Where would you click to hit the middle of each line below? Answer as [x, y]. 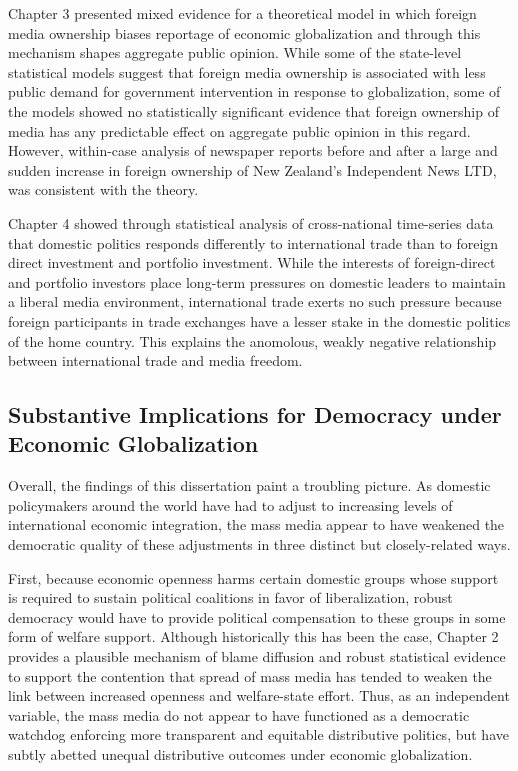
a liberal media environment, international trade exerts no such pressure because [255, 301]
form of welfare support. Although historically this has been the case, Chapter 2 [253, 636]
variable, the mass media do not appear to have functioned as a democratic [239, 714]
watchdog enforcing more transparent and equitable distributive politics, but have [258, 734]
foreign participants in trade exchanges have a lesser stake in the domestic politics [259, 320]
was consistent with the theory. [103, 189]
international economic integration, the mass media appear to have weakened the [256, 524]
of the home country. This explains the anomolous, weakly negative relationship [252, 340]
